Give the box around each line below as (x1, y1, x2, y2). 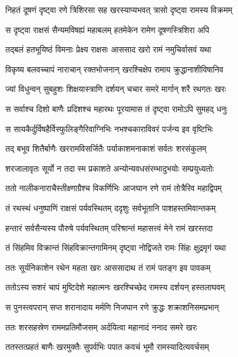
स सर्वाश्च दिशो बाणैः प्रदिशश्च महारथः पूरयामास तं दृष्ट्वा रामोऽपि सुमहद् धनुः (5, 102, 228, 114)
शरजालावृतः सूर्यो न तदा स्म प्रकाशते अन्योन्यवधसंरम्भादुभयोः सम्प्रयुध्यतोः (5, 162, 214, 174)
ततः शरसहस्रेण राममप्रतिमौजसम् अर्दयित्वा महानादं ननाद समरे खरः (5, 320, 197, 333)
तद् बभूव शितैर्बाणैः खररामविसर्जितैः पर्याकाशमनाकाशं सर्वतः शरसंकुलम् (5, 142, 207, 155)
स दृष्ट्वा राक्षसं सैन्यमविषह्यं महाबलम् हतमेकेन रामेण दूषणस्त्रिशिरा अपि (5, 23, 209, 35)
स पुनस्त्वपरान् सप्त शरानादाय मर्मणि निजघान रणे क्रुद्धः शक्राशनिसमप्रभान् (5, 300, 219, 313)
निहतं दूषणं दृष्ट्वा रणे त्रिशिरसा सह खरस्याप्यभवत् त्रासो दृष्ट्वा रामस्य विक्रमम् (5, 4, 233, 15)
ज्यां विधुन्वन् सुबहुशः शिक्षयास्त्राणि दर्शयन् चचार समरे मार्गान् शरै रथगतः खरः (5, 83, 226, 95)
